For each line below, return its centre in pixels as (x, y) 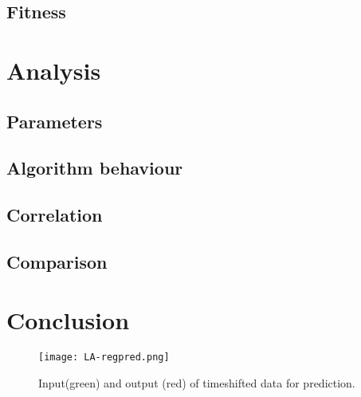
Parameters (55, 121)
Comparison (57, 261)
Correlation (55, 215)
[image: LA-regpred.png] (104, 358)
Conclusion (68, 320)
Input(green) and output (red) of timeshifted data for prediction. (197, 383)
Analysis (54, 70)
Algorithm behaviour (95, 168)
